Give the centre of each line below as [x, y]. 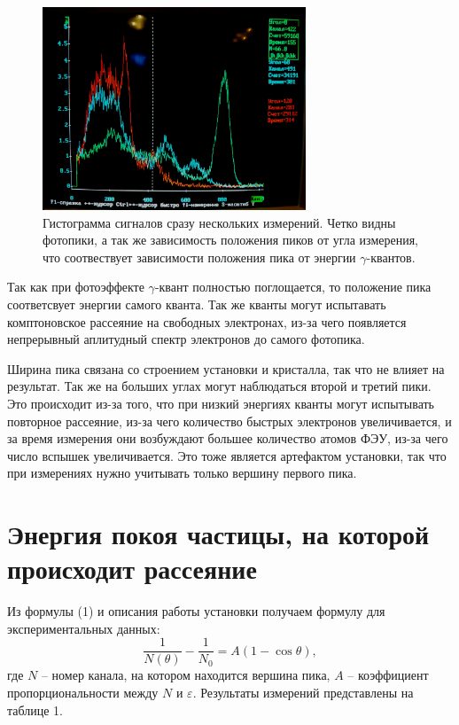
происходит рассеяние [132, 569]
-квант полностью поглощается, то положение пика [293, 287]
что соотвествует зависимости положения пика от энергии [199, 257]
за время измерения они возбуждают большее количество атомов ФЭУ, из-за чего [228, 438]
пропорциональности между [83, 693]
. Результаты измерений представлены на [303, 693]
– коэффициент [388, 675]
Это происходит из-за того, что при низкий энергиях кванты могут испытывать [221, 403]
